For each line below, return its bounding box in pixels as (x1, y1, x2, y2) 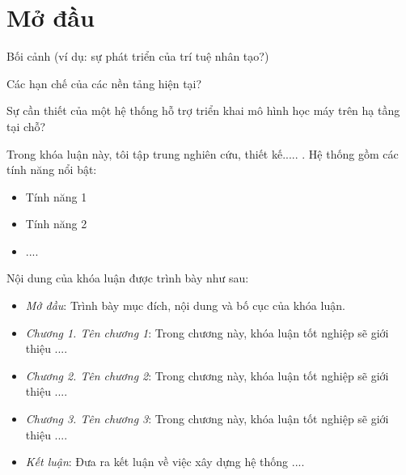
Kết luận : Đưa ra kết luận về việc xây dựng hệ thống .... (25, 453, 305, 470)
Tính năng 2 (25, 215, 87, 232)
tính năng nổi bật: (6, 161, 97, 178)
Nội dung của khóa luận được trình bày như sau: (6, 269, 249, 286)
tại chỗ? (6, 117, 46, 134)
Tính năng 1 (25, 188, 87, 205)
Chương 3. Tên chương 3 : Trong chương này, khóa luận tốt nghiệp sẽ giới (25, 410, 389, 427)
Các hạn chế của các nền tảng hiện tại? (6, 74, 202, 91)
